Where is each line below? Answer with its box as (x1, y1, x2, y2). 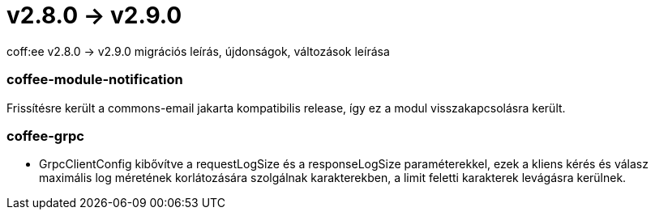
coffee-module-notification (6, 71, 183, 88)
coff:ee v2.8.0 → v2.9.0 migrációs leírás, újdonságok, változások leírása (6, 44, 390, 58)
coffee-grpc (6, 127, 84, 144)
